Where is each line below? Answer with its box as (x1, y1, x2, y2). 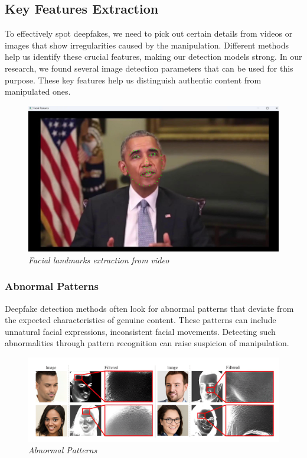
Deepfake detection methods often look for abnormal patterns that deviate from (5, 302, 294, 314)
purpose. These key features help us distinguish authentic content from (5, 73, 262, 86)
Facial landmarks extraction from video (28, 253, 169, 266)
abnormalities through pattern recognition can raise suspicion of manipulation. (5, 337, 289, 349)
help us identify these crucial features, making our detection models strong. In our (5, 50, 302, 63)
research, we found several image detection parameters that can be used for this (5, 62, 293, 74)
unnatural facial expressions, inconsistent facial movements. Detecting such (5, 325, 276, 337)
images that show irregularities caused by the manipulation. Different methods (5, 38, 289, 51)
